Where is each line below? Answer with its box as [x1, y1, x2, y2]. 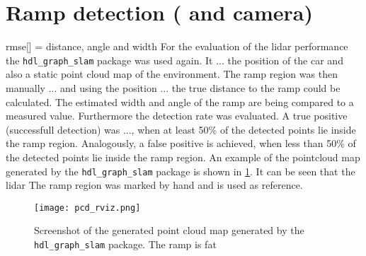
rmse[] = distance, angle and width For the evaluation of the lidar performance [6, 39, 348, 54]
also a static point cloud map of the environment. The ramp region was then [6, 66, 338, 81]
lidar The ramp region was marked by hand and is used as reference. [6, 178, 303, 192]
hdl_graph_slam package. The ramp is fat [34, 237, 217, 252]
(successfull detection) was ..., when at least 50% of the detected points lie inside [6, 122, 356, 136]
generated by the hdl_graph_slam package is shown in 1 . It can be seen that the [6, 163, 355, 178]
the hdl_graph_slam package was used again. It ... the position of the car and [6, 52, 343, 67]
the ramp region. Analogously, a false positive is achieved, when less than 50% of [6, 136, 356, 151]
